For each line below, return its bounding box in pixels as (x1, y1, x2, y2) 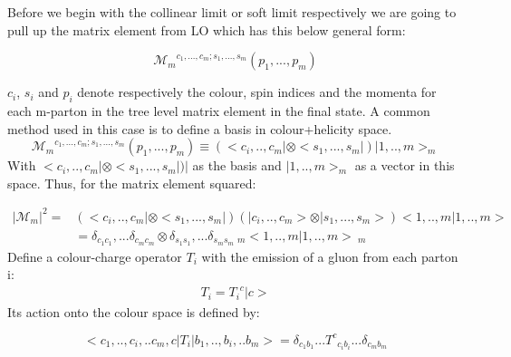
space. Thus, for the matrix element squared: (7, 173, 256, 192)
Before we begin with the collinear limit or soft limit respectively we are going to (7, 3, 457, 21)
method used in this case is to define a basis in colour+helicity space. (7, 119, 392, 138)
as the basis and (192, 156, 282, 175)
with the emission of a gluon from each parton (201, 246, 458, 265)
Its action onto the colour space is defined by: (7, 302, 260, 321)
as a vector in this (354, 156, 455, 175)
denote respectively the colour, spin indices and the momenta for (77, 82, 437, 101)
